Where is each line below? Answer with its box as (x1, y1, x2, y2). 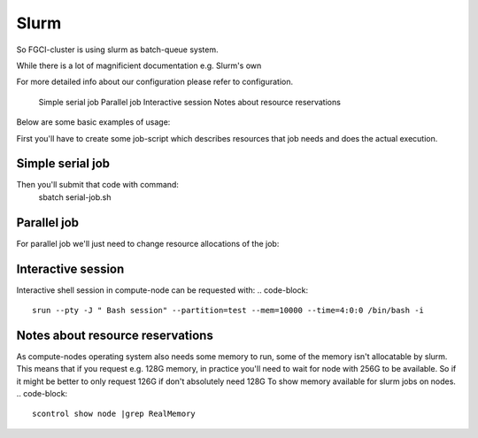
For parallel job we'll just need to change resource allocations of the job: (16, 238, 280, 249)
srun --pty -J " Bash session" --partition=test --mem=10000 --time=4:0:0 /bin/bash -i (32, 305, 425, 315)
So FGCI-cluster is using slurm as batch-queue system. (16, 44, 219, 55)
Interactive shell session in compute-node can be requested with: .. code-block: (16, 284, 309, 296)
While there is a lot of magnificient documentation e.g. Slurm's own (16, 60, 262, 71)
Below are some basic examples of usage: (16, 117, 171, 127)
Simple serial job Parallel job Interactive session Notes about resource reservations (38, 96, 341, 107)
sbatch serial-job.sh (38, 191, 112, 203)
